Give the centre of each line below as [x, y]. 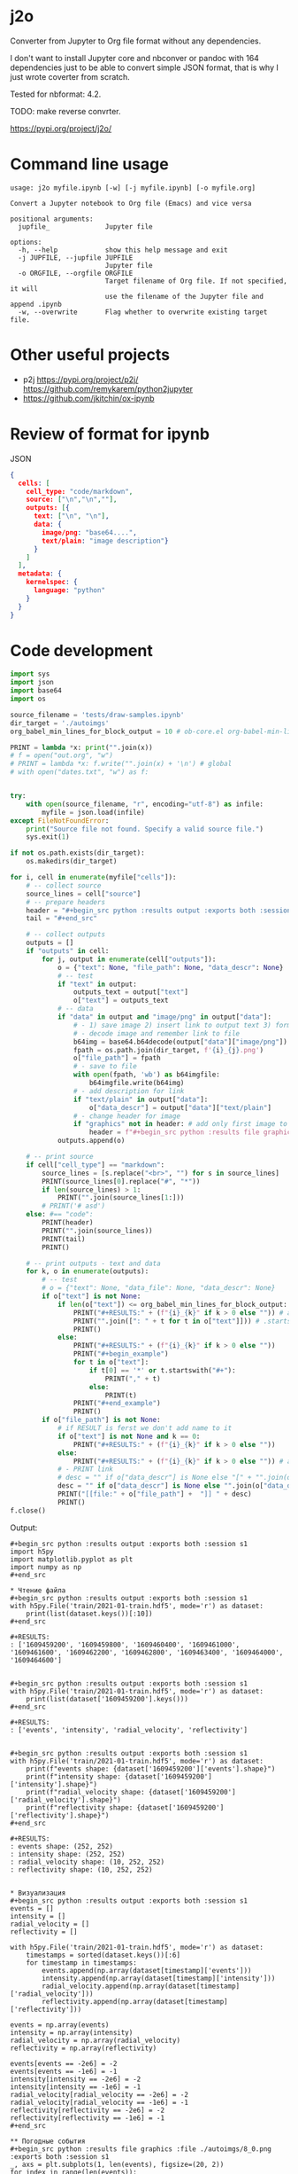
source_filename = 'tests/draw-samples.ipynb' [97, 715]
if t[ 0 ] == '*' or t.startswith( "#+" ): [163, 1370]
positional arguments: [52, 219]
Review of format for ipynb [110, 434]
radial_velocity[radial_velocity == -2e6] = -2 [99, 2094]
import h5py [32, 1552]
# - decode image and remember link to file [157, 1033]
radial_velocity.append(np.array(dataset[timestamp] [141, 1986]
